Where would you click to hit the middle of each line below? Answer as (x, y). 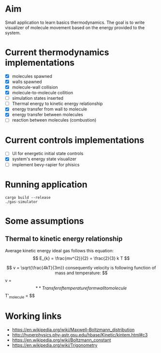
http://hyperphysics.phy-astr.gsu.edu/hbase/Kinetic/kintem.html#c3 (80, 335)
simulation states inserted (38, 98)
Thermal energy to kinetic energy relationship (57, 104)
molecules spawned (32, 76)
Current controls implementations (75, 140)
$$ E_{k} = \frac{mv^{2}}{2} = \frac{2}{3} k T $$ (81, 258)
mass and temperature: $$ (81, 273)
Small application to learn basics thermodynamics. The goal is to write (75, 22)
